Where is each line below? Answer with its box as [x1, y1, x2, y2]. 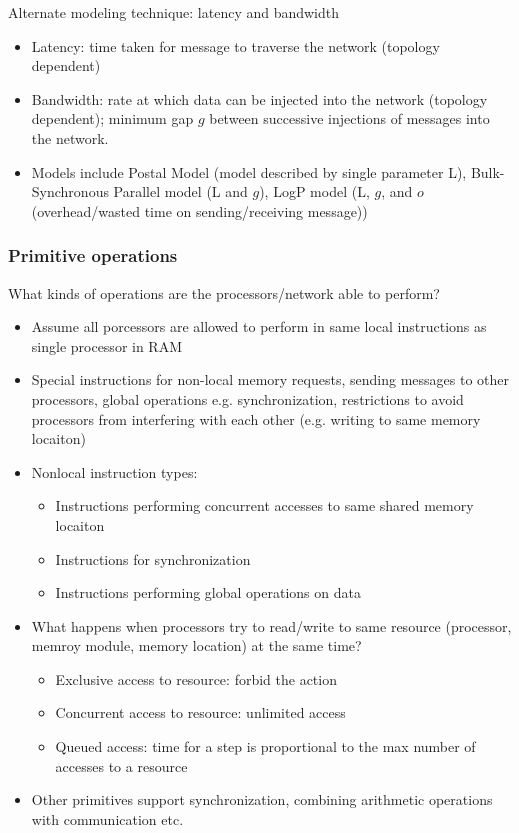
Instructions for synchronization [55, 548, 251, 569]
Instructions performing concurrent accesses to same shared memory [55, 495, 474, 516]
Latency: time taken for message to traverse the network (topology [31, 35, 440, 56]
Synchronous [31, 181, 109, 202]
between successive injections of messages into [209, 108, 490, 129]
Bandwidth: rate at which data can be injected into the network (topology [31, 88, 488, 109]
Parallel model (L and [113, 181, 248, 202]
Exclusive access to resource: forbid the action [55, 668, 337, 689]
